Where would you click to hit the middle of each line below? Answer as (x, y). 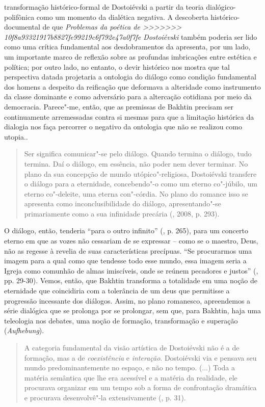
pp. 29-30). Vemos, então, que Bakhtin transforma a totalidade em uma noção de (131, 280)
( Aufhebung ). (24, 330)
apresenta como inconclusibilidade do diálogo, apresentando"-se (123, 203)
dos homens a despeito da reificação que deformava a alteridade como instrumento (132, 86)
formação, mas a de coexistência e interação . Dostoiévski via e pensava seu (140, 357)
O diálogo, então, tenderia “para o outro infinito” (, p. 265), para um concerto (126, 230)
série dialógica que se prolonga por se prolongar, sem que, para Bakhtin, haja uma (132, 310)
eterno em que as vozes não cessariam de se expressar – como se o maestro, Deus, (131, 241)
